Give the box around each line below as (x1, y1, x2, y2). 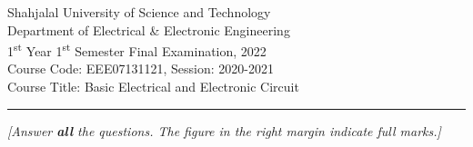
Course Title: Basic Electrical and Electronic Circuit (7, 77, 299, 96)
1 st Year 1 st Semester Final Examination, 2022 (7, 39, 267, 60)
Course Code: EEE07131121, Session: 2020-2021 (7, 59, 274, 78)
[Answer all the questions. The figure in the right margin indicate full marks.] (7, 121, 441, 140)
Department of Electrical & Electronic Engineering (7, 20, 290, 39)
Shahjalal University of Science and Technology (7, 3, 271, 21)
